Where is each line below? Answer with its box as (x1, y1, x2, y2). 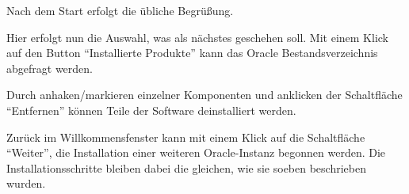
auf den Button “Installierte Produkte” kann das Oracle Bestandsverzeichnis (6, 44, 378, 61)
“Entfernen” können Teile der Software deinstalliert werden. (6, 101, 296, 118)
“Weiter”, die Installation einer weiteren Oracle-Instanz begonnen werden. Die (6, 144, 386, 161)
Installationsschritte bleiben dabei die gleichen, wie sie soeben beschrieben (6, 159, 366, 176)
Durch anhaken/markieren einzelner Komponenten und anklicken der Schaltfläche (6, 86, 403, 103)
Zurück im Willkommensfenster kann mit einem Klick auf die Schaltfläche (6, 128, 365, 145)
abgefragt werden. (6, 59, 93, 76)
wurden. (6, 175, 46, 192)
